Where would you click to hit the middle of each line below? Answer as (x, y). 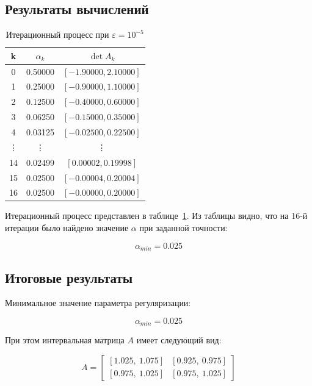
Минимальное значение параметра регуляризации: (98, 303)
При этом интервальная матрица (65, 340)
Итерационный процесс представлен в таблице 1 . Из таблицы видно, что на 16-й (156, 216)
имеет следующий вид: (179, 340)
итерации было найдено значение (67, 228)
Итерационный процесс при (57, 34)
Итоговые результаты (69, 277)
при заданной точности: (183, 228)
